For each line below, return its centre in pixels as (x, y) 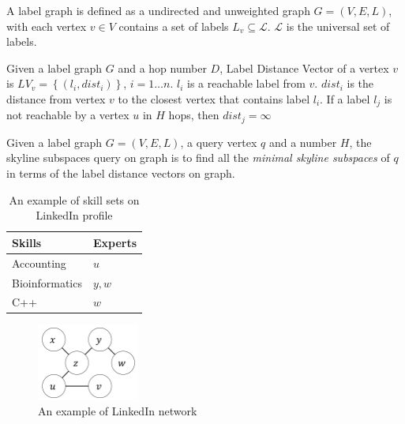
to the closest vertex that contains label (214, 98)
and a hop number (162, 68)
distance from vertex (56, 98)
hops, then (194, 115)
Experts (115, 242)
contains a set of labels (174, 26)
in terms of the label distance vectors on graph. (121, 173)
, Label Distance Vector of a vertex (304, 68)
